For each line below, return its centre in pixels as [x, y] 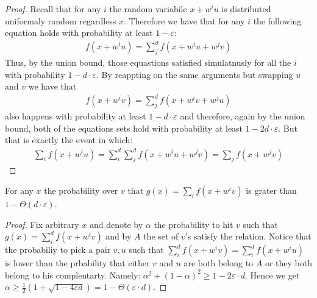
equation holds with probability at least [79, 33]
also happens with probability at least [76, 116]
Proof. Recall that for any [53, 9]
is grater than [271, 190]
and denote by [116, 224]
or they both [288, 263]
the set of [161, 236]
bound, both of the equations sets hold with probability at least [124, 128]
